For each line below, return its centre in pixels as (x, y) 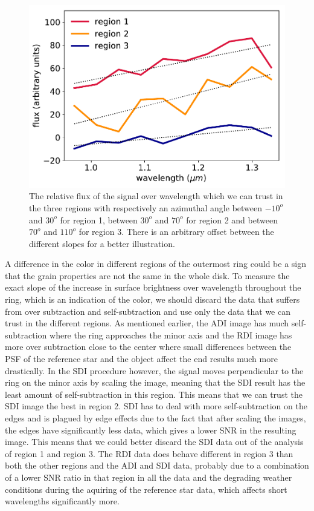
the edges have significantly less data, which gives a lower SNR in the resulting (151, 430)
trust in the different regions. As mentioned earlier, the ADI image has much (147, 323)
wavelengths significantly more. (62, 501)
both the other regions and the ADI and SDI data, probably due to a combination (157, 465)
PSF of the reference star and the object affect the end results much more (141, 359)
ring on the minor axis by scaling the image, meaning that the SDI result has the (155, 382)
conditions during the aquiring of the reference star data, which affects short (146, 489)
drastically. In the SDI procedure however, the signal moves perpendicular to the (154, 370)
